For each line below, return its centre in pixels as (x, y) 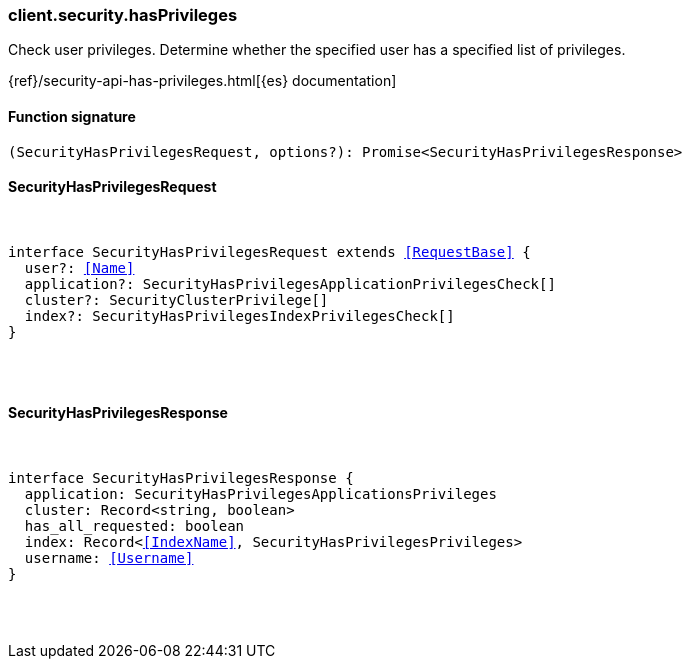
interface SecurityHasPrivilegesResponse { (181, 478)
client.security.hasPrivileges (123, 15)
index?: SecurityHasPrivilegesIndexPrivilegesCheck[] (239, 315)
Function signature (72, 116)
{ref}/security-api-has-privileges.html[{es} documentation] (202, 81)
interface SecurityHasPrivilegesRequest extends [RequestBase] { (269, 251)
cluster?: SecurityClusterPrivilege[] (176, 299)
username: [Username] (109, 558)
